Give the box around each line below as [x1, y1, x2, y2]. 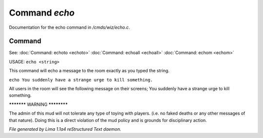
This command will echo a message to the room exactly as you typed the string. [9, 68, 170, 74]
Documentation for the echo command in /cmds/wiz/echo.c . [9, 24, 130, 30]
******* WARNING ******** [9, 101, 68, 107]
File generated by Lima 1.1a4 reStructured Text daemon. [9, 126, 121, 132]
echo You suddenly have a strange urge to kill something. [9, 77, 153, 82]
